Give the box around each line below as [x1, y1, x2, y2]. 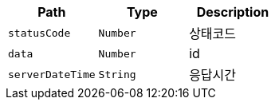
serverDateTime [8, 68, 96, 80]
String [98, 68, 136, 80]
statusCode [8, 26, 71, 39]
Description [196, 4, 269, 20]
